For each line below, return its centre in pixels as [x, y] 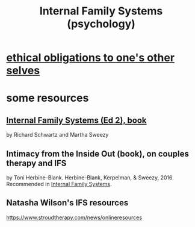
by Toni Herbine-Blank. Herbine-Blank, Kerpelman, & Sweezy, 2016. [90, 178]
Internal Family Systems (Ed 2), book [76, 120]
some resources [48, 98]
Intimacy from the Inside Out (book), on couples [98, 154]
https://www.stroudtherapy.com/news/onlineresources [74, 217]
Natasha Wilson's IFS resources [67, 203]
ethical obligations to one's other [91, 58]
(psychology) [101, 24]
